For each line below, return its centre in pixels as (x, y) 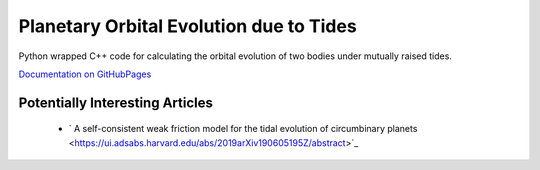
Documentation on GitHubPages (85, 74)
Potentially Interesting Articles (116, 102)
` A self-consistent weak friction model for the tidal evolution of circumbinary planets (243, 129)
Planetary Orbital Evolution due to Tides (187, 26)
